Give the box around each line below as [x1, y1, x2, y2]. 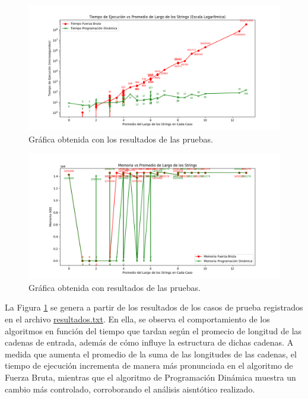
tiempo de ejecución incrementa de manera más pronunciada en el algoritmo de [5, 359, 293, 372]
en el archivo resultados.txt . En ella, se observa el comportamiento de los [5, 312, 270, 325]
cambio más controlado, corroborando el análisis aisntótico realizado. [5, 382, 255, 395]
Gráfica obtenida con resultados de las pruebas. [28, 281, 201, 293]
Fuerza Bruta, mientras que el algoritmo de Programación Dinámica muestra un [5, 370, 296, 383]
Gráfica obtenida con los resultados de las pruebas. [28, 132, 213, 145]
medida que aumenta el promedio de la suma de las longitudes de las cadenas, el [5, 347, 297, 360]
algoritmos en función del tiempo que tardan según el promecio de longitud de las [5, 324, 302, 337]
